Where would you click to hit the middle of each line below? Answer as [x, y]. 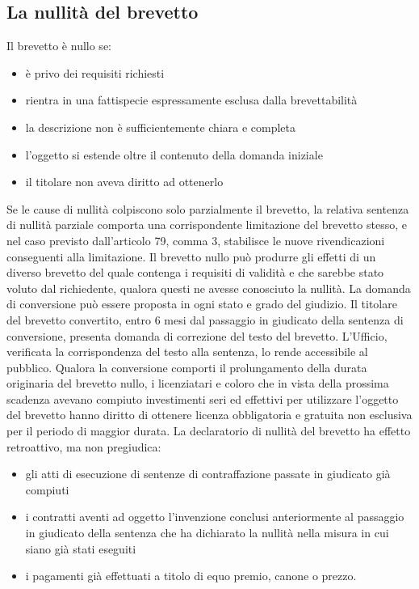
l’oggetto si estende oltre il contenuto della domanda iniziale [174, 154]
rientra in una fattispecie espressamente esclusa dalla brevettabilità [191, 100]
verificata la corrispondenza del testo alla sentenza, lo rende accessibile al [187, 352]
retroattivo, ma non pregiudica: [84, 446]
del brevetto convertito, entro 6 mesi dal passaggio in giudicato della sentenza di [205, 319]
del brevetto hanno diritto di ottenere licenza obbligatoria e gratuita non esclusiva [209, 415]
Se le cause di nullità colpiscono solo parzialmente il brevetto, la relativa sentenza [208, 208]
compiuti [47, 489]
